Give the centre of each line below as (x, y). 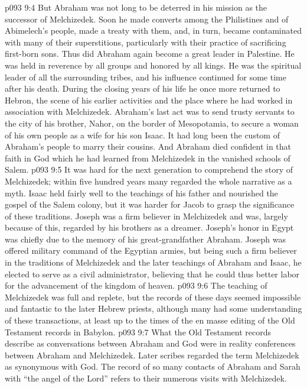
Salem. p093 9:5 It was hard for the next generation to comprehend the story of (149, 169)
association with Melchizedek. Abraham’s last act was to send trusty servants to (150, 111)
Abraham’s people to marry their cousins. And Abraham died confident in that (148, 146)
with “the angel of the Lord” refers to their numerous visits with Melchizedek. (146, 378)
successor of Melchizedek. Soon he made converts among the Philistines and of (147, 19)
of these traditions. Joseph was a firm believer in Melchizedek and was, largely (146, 216)
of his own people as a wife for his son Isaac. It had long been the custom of (142, 135)
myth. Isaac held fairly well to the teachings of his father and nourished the (141, 193)
